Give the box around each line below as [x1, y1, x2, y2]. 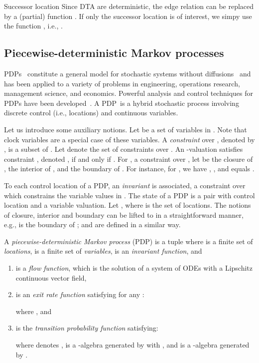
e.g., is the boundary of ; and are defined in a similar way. [4, 219, 181, 230]
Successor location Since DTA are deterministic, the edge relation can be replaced [4, 1, 254, 11]
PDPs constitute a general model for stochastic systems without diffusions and [4, 68, 251, 78]
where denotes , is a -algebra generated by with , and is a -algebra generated [15, 340, 250, 350]
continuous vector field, [15, 272, 87, 283]
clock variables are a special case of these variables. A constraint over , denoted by [4, 134, 255, 144]
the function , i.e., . [4, 20, 63, 31]
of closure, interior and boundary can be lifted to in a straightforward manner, [4, 209, 244, 220]
